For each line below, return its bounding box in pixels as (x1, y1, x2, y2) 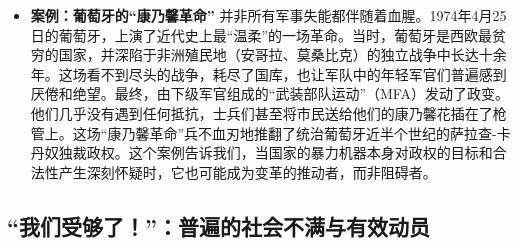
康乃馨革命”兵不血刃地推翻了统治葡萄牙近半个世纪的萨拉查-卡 (107, 122, 511, 143)
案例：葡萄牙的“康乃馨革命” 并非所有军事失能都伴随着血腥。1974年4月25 (30, 5, 507, 25)
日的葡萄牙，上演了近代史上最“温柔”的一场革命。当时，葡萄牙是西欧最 (30, 24, 493, 45)
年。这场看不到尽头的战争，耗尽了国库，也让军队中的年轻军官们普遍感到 (30, 63, 507, 84)
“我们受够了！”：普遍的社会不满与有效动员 (7, 210, 430, 241)
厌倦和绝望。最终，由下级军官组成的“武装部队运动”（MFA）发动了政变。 (30, 83, 509, 104)
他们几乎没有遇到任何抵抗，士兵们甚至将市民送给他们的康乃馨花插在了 (30, 102, 493, 123)
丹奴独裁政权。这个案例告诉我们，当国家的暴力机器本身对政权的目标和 (30, 142, 493, 163)
